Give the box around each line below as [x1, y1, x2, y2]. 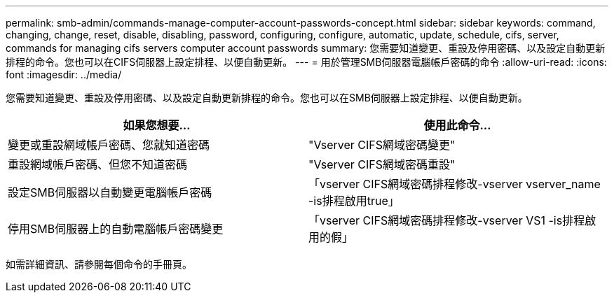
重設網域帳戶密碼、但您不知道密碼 [8, 157, 188, 171]
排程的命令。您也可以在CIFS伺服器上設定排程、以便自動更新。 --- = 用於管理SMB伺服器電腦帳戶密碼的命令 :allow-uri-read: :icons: [6, 56, 607, 68]
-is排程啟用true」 [308, 194, 400, 208]
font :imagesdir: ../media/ [6, 69, 122, 80]
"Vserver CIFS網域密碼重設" [308, 157, 456, 171]
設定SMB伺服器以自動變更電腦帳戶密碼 [8, 185, 212, 199]
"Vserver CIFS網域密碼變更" [308, 138, 456, 152]
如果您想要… [123, 118, 191, 132]
